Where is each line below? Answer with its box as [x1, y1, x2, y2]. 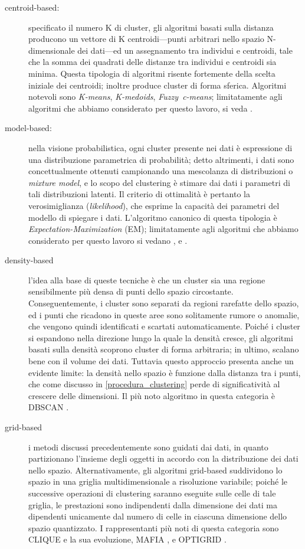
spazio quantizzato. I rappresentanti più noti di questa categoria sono [28, 521, 279, 534]
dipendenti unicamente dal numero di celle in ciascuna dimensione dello [28, 510, 287, 522]
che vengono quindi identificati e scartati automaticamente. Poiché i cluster [28, 320, 300, 332]
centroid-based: [5, 1, 60, 13]
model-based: [5, 122, 52, 134]
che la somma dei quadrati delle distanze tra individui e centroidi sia [28, 55, 277, 68]
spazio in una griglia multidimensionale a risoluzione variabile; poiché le [28, 475, 288, 488]
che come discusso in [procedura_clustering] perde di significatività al [28, 378, 280, 390]
